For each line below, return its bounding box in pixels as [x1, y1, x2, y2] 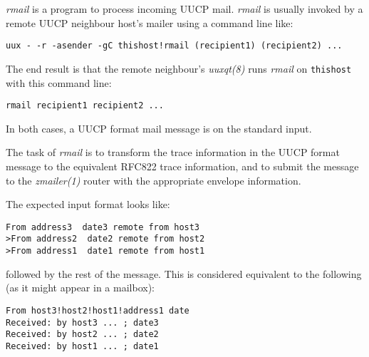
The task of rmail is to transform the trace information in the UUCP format [6, 145, 340, 160]
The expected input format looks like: [6, 197, 170, 212]
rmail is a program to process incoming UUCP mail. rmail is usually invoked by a [6, 1, 363, 16]
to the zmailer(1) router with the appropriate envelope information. [6, 172, 301, 187]
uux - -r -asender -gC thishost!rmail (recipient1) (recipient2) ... [6, 41, 343, 51]
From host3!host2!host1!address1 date [6, 305, 189, 316]
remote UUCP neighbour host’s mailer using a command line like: [6, 15, 293, 30]
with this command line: [6, 75, 112, 90]
